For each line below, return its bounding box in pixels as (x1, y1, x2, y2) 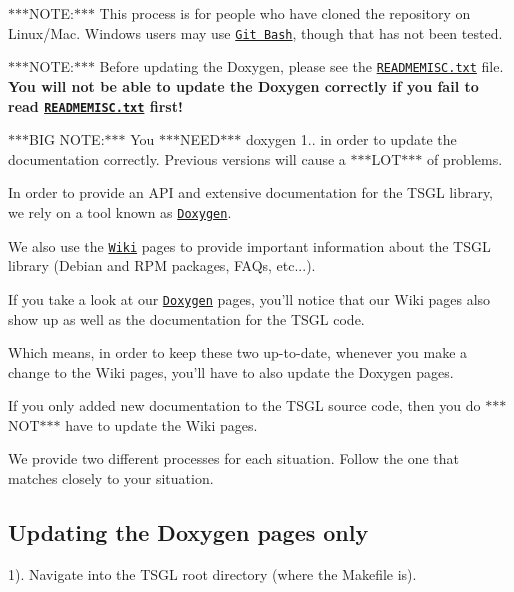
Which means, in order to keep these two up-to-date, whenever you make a (8, 342, 468, 363)
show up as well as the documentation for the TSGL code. (8, 308, 365, 329)
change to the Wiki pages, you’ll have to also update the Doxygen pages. (8, 361, 454, 382)
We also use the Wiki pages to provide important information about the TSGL (8, 235, 491, 256)
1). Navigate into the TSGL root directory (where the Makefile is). (8, 563, 417, 584)
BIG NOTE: (29, 129, 105, 150)
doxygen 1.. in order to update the (245, 129, 457, 150)
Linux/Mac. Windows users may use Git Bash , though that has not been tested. (8, 22, 503, 43)
